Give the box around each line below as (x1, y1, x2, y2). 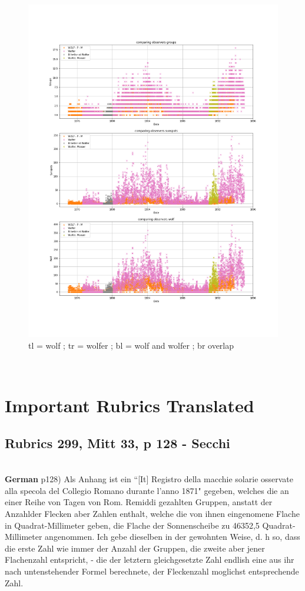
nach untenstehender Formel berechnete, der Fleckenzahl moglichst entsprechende (5, 565, 299, 577)
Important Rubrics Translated (5, 393, 254, 418)
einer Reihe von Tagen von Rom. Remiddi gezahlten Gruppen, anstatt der (5, 496, 273, 508)
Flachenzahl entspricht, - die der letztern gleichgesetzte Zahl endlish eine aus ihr (5, 553, 294, 566)
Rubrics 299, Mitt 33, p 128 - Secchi (5, 433, 230, 452)
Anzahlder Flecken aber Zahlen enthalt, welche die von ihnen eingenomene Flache (5, 507, 300, 520)
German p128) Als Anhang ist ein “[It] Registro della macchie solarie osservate (5, 473, 294, 485)
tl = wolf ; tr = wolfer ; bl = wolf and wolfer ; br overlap (28, 339, 234, 351)
